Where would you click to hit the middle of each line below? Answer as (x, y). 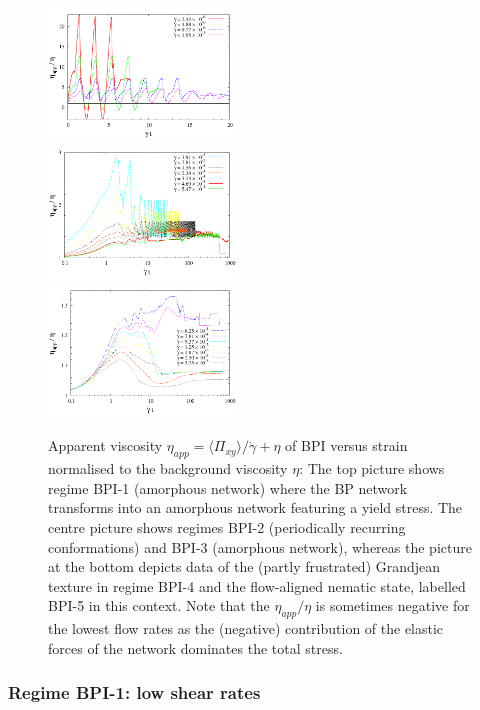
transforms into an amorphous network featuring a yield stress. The (255, 507)
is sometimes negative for (392, 605)
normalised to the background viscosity (168, 468)
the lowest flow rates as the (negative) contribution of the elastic (246, 628)
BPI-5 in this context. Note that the (159, 605)
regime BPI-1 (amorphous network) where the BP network (228, 487)
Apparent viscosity (105, 445)
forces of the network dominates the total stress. (195, 647)
